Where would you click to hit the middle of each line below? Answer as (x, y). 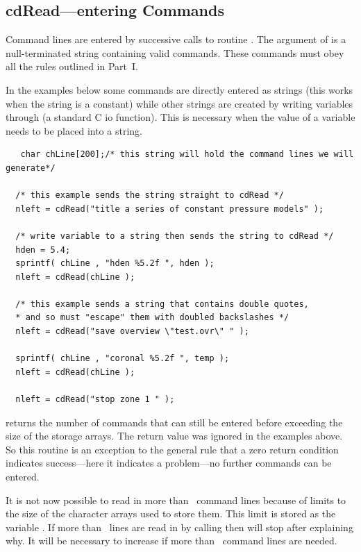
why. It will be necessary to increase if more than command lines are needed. (171, 541)
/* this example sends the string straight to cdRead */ (150, 195)
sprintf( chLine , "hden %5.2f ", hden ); (115, 264)
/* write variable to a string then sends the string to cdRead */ (175, 236)
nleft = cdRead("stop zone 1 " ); (95, 400)
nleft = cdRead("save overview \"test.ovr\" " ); (132, 332)
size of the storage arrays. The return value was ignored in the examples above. (174, 436)
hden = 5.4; (43, 250)
